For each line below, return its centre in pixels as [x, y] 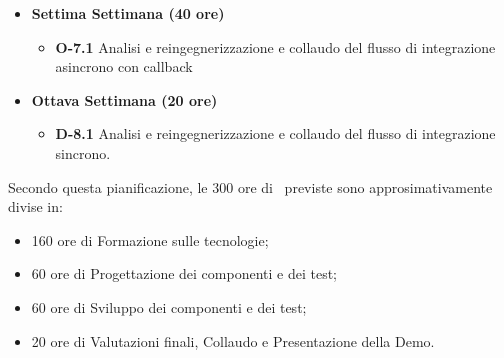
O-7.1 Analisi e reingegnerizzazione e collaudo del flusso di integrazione [275, 46]
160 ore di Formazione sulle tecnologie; [150, 239]
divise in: [35, 206]
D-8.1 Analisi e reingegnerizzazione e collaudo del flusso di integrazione [275, 133]
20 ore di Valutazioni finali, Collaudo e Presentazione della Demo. [233, 340]
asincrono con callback [124, 66]
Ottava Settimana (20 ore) [124, 99]
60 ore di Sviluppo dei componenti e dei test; [169, 306]
